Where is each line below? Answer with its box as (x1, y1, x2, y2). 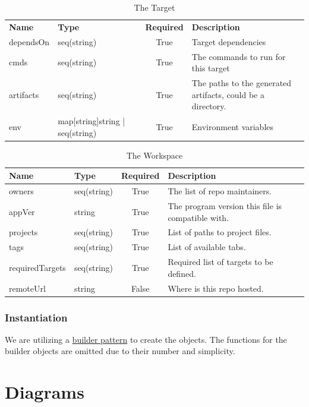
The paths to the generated (191, 76, 292, 89)
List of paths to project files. (168, 226, 272, 238)
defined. (168, 267, 196, 279)
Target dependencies (191, 35, 266, 48)
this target (191, 62, 230, 74)
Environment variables (191, 120, 274, 132)
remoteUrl (9, 282, 46, 294)
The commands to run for (191, 50, 286, 62)
